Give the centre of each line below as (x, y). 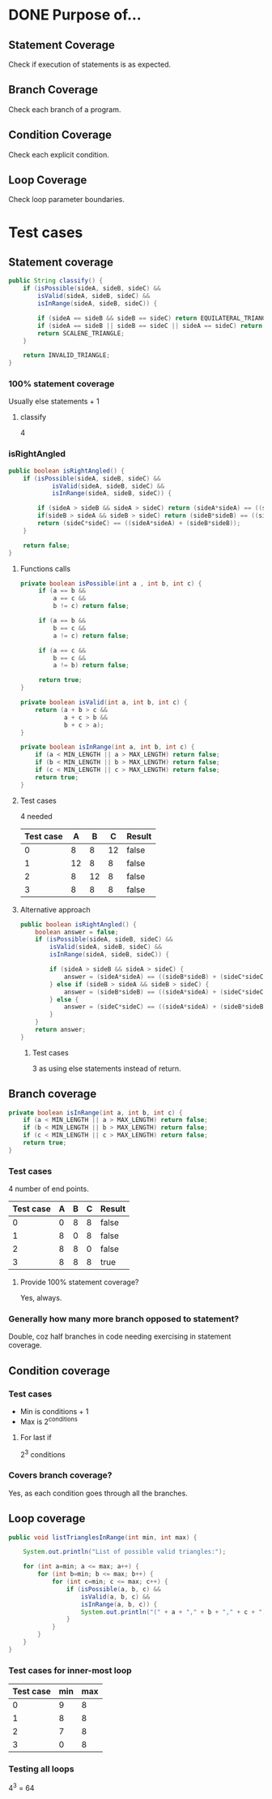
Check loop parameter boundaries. (67, 200)
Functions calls (45, 568)
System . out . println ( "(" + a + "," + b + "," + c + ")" (175, 1612)
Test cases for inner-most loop (70, 1670)
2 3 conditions (43, 1453)
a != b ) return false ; (91, 666)
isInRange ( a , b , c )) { (119, 1604)
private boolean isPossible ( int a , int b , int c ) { (111, 583)
